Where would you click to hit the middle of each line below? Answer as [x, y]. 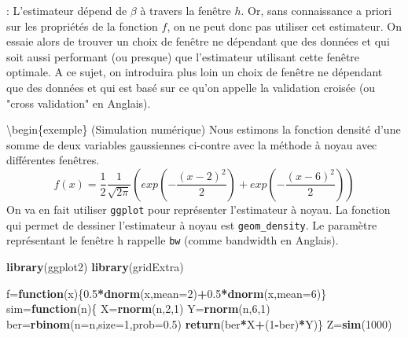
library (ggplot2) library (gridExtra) [95, 266]
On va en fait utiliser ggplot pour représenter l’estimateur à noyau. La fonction [198, 209]
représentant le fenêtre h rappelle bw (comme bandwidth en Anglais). [173, 240]
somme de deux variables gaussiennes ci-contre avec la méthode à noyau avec [192, 144]
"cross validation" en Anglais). [79, 103]
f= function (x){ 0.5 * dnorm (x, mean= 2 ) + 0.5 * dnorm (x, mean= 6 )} [167, 293]
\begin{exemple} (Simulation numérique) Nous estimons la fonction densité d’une [204, 129]
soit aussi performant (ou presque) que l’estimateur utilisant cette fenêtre [183, 56]
